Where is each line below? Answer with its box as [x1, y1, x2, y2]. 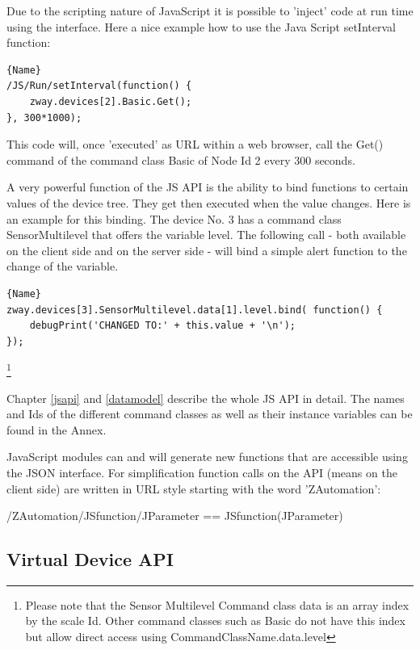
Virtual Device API [6, 547, 174, 572]
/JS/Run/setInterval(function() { [6, 80, 192, 92]
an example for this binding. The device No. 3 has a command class [6, 210, 342, 227]
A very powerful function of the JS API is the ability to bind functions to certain [6, 178, 409, 195]
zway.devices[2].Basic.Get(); [29, 95, 192, 107]
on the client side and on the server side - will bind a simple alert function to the [6, 241, 407, 258]
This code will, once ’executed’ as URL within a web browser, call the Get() [6, 136, 384, 153]
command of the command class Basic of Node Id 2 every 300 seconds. [6, 151, 355, 168]
